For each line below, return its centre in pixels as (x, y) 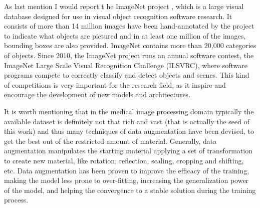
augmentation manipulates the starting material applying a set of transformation (128, 151)
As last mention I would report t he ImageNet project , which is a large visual (124, 6)
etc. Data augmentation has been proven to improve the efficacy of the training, (127, 170)
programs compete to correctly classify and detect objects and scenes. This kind (127, 75)
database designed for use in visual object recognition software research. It (118, 16)
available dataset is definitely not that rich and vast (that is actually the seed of (127, 121)
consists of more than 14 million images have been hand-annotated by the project (129, 26)
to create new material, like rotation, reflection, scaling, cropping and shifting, (124, 160)
